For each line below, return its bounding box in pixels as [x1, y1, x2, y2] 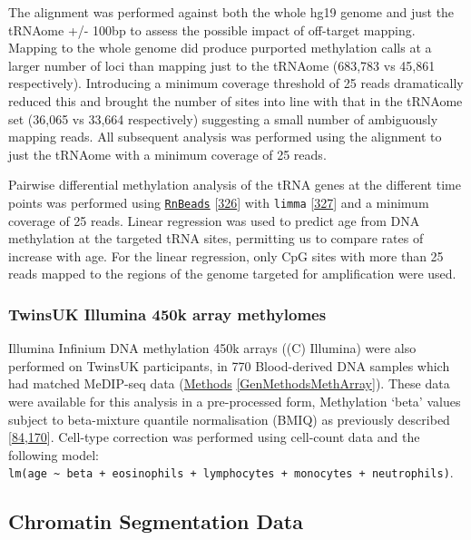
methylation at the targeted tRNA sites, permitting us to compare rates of [8, 229, 424, 248]
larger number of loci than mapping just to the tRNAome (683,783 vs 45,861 [8, 55, 436, 74]
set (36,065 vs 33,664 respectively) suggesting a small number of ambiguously [8, 109, 438, 128]
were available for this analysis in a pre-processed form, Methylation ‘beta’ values [8, 391, 461, 410]
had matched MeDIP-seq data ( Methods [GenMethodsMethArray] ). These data [8, 374, 450, 393]
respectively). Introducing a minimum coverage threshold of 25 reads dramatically [8, 74, 464, 93]
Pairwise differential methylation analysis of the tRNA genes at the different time [8, 175, 461, 194]
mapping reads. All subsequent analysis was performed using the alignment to [8, 127, 442, 146]
